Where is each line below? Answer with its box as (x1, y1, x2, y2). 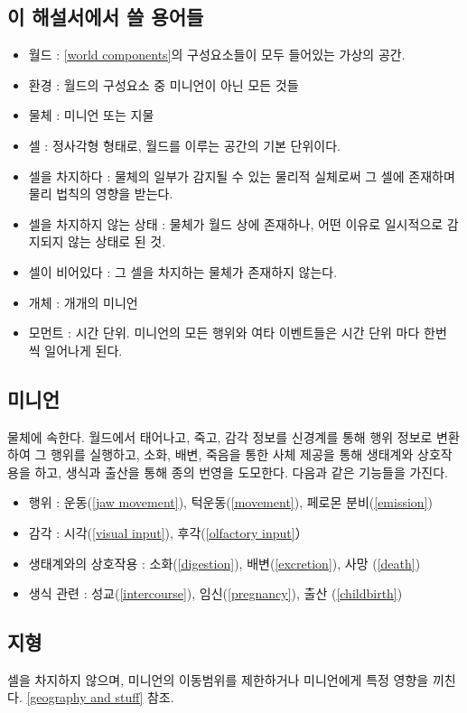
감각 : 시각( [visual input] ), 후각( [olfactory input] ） (28, 523, 308, 542)
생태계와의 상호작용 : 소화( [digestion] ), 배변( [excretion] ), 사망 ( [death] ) (28, 553, 421, 572)
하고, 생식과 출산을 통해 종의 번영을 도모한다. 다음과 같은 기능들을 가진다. (34, 462, 448, 481)
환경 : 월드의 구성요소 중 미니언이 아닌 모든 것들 (28, 75, 299, 94)
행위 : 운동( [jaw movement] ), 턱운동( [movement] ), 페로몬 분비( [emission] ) (28, 493, 433, 512)
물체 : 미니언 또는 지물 (28, 106, 154, 125)
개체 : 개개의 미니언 (28, 292, 138, 311)
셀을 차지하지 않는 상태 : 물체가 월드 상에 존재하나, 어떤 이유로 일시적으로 (28, 214, 444, 233)
